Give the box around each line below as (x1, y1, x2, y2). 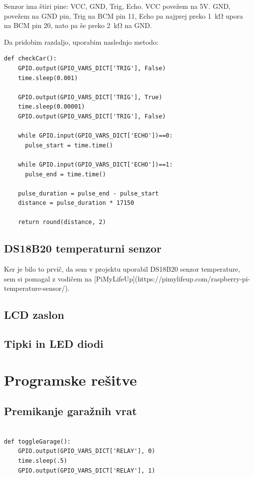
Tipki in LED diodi (4, 336, 104, 351)
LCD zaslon (4, 307, 64, 322)
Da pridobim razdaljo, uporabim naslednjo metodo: (4, 36, 159, 47)
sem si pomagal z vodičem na (4, 273, 92, 283)
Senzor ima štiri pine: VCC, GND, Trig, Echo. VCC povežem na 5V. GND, (4, 1, 231, 11)
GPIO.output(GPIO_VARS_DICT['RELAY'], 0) (18, 448, 155, 455)
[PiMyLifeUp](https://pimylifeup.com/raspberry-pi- (94, 273, 250, 283)
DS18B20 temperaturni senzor (4, 241, 162, 256)
